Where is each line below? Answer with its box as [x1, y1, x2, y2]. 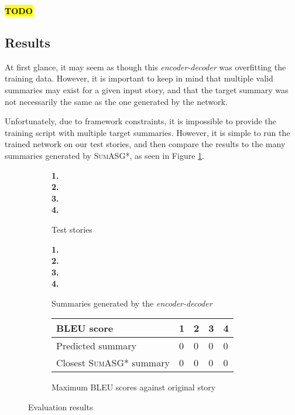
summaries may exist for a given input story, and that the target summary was [5, 83, 289, 96]
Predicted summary [56, 339, 136, 353]
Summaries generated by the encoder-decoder [52, 297, 212, 309]
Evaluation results [28, 401, 93, 413]
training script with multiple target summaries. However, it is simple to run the [5, 126, 290, 138]
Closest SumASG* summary [56, 356, 170, 370]
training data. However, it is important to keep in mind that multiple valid [5, 72, 273, 84]
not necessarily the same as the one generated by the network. [5, 95, 228, 107]
